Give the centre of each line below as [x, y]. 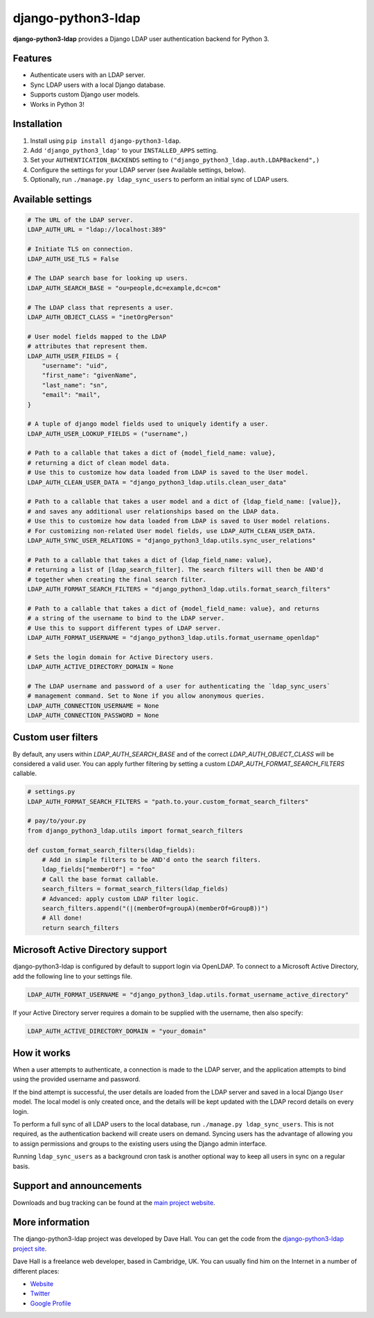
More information [51, 1223]
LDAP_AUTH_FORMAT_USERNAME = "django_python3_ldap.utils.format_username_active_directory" [188, 995]
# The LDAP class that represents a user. [100, 307]
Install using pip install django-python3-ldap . [106, 141]
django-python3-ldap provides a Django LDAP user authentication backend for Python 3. [141, 39]
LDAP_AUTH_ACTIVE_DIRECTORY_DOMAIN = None [100, 667]
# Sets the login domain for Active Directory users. [121, 657]
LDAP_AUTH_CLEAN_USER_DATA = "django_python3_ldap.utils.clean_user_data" [157, 482]
